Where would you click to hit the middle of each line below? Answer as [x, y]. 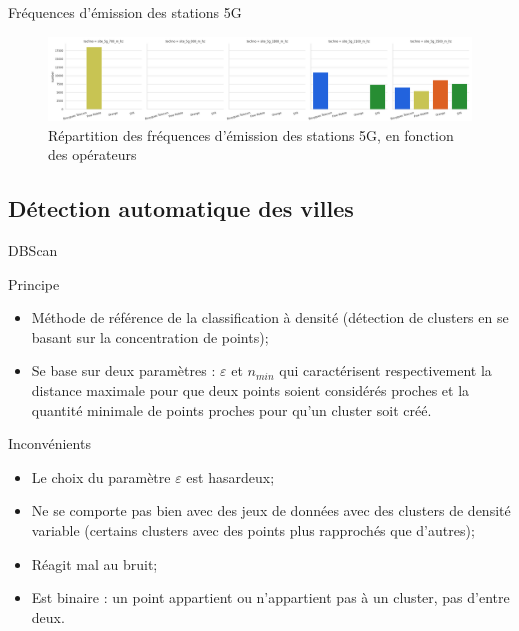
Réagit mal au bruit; [94, 563]
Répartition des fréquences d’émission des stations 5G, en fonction [251, 134]
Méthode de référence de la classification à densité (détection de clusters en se [270, 317]
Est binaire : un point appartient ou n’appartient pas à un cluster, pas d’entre [270, 597]
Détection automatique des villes [181, 208]
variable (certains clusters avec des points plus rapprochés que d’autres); [253, 529]
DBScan [33, 250]
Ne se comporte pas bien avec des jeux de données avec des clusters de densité [271, 510]
